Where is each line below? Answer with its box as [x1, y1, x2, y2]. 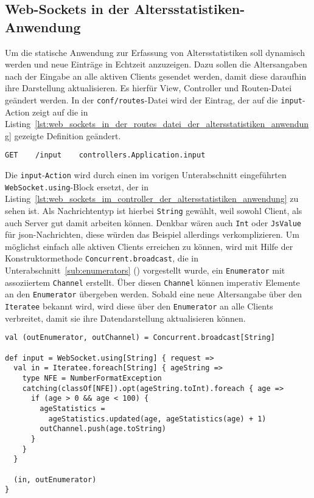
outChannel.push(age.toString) [40, 424, 166, 434]
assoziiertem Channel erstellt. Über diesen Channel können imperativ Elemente [5, 275, 300, 288]
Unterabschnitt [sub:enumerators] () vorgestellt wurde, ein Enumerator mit [5, 264, 285, 277]
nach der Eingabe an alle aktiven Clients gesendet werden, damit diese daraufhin [5, 69, 307, 82]
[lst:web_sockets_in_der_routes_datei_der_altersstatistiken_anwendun [35, 117, 309, 130]
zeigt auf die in [32, 105, 88, 118]
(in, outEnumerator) [13, 475, 97, 484]
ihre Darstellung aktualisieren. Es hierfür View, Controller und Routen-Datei [5, 81, 292, 94]
